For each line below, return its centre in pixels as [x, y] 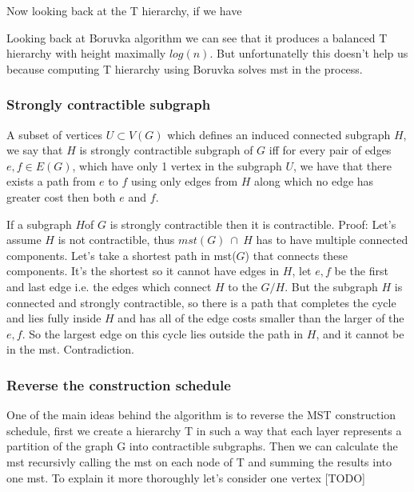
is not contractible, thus [116, 240]
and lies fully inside [54, 318]
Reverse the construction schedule [119, 384]
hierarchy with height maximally [86, 53]
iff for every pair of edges [330, 150]
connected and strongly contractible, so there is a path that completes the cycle [201, 302]
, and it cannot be [360, 333]
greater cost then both [61, 196]
